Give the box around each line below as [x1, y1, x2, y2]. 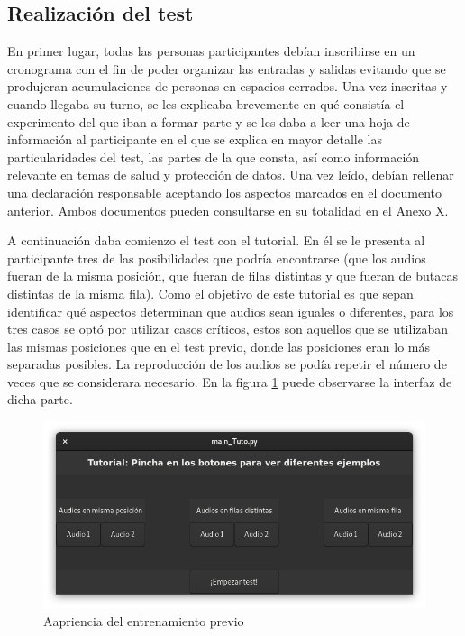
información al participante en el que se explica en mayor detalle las [7, 130, 382, 149]
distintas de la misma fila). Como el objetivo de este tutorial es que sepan [7, 283, 414, 302]
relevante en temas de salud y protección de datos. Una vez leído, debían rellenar [7, 165, 454, 184]
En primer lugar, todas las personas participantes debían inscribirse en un [7, 41, 415, 60]
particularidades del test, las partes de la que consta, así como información [7, 147, 420, 166]
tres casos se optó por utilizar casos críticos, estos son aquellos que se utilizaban [7, 319, 449, 338]
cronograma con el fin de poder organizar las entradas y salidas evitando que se [7, 59, 446, 78]
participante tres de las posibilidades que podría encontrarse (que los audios [7, 248, 426, 267]
